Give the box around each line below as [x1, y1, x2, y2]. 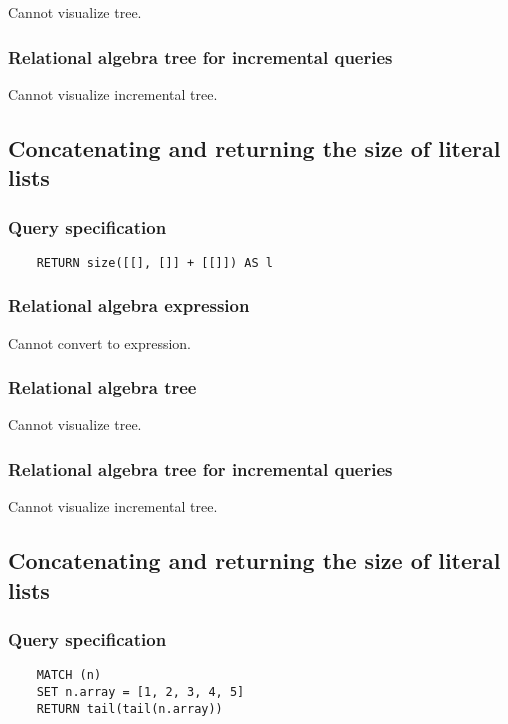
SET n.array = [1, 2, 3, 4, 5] [36, 684, 245, 699]
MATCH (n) [36, 668, 102, 683]
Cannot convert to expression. [8, 332, 192, 353]
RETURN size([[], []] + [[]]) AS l [36, 255, 273, 270]
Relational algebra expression [8, 293, 250, 318]
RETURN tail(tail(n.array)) [36, 701, 223, 716]
